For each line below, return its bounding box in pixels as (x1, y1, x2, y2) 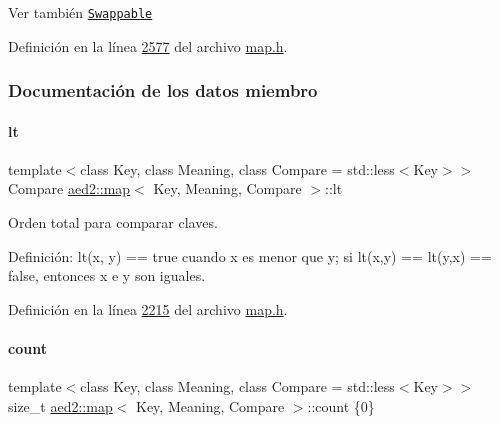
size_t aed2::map (8, 395, 113, 416)
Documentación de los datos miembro (8, 78, 318, 103)
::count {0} (307, 395, 375, 416)
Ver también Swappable (8, 2, 153, 22)
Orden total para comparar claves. (8, 212, 218, 233)
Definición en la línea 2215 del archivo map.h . (8, 298, 288, 319)
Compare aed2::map (8, 178, 131, 199)
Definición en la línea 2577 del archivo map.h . (8, 35, 288, 56)
